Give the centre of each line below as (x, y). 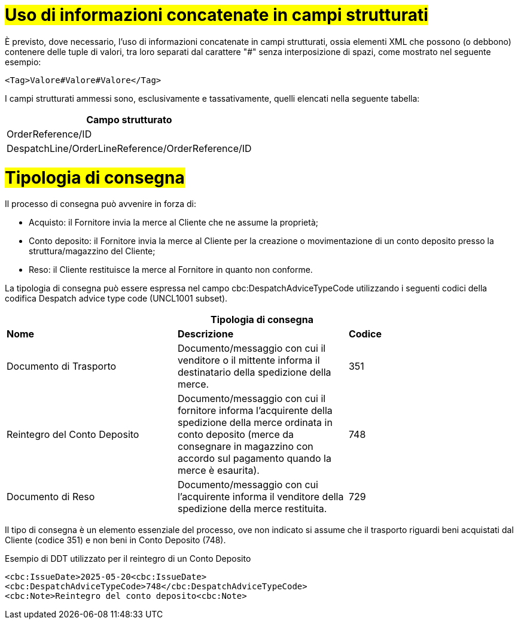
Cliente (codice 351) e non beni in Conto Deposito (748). (115, 540)
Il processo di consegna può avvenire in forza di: (100, 204)
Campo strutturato (129, 119)
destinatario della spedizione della (254, 372)
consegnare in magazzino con (245, 447)
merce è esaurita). (218, 471)
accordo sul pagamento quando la (254, 459)
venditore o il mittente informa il (249, 360)
